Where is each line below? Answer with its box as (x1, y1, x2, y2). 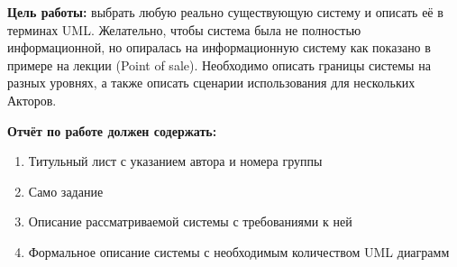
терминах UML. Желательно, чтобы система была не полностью (7, 20, 361, 39)
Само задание (28, 181, 104, 200)
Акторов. (7, 90, 57, 109)
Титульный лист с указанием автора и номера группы (28, 152, 323, 170)
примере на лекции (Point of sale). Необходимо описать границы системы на (7, 55, 431, 74)
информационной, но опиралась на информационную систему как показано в (7, 38, 431, 57)
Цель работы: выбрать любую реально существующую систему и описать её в (7, 3, 443, 21)
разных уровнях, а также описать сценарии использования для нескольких (7, 73, 416, 92)
